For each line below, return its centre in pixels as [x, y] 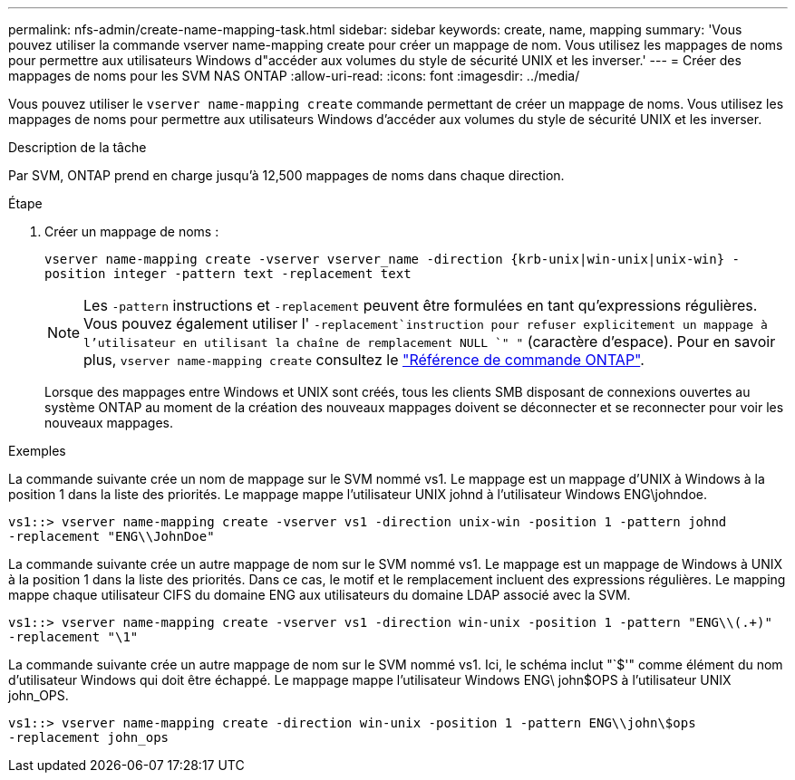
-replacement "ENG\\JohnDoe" [111, 536]
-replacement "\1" [73, 637]
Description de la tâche [78, 147]
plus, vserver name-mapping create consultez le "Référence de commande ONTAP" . [364, 360]
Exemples [37, 451]
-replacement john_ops [89, 737]
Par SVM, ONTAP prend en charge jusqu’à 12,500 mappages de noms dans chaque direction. [286, 175]
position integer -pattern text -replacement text [228, 274]
